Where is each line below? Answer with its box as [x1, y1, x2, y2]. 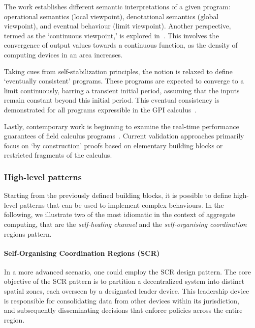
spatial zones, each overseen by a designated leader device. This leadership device [4, 286, 249, 296]
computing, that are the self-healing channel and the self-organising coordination [4, 219, 247, 229]
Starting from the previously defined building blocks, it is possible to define [4, 190, 231, 200]
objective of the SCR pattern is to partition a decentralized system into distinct [4, 276, 245, 286]
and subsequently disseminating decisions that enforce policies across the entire [4, 305, 243, 315]
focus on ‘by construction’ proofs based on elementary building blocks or [4, 140, 223, 150]
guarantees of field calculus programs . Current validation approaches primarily [4, 131, 244, 141]
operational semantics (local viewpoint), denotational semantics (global [4, 11, 219, 21]
